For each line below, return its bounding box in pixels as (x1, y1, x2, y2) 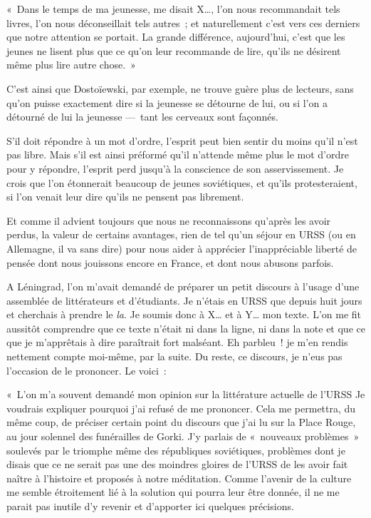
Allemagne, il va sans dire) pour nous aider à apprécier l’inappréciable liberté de (6, 240, 357, 255)
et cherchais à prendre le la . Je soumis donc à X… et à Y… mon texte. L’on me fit (6, 307, 361, 322)
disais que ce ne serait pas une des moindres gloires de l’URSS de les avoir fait (6, 457, 348, 472)
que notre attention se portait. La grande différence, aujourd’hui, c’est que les (6, 29, 345, 44)
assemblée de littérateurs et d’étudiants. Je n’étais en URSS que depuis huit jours (6, 293, 362, 308)
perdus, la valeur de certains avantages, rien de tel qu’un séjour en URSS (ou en (6, 227, 356, 242)
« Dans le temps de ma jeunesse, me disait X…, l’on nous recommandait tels (6, 1, 340, 16)
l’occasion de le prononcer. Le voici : (6, 362, 167, 377)
